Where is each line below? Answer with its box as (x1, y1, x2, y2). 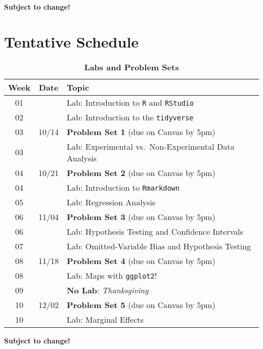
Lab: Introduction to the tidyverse (67, 111, 194, 123)
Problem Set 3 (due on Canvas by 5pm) (67, 210, 215, 223)
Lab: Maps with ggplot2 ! (67, 269, 157, 281)
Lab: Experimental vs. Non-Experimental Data (67, 140, 235, 152)
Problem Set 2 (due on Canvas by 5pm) (67, 166, 215, 179)
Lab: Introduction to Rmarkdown (67, 181, 180, 193)
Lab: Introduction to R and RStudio (67, 96, 194, 108)
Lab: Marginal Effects (67, 313, 144, 325)
